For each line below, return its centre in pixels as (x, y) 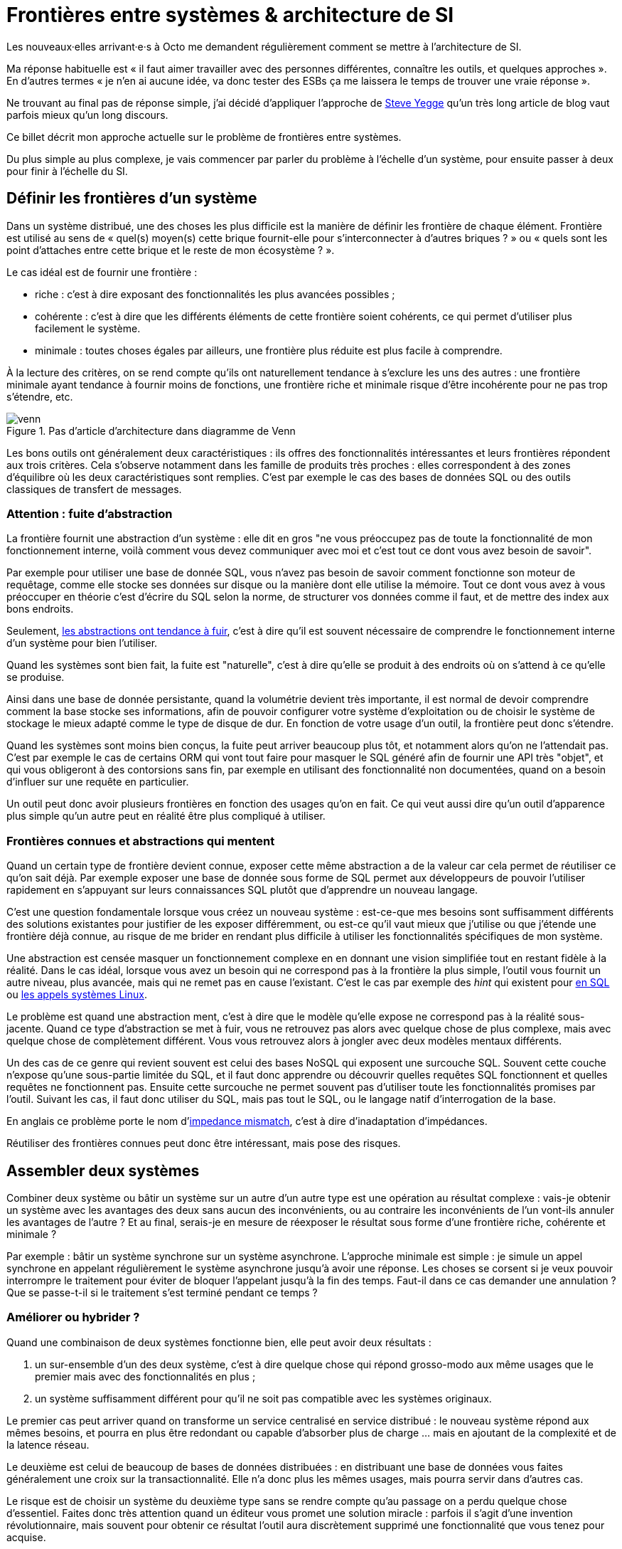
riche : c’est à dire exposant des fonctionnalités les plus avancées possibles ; (215, 294)
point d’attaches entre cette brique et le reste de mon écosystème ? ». (171, 250)
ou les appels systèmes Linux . (77, 995)
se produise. (36, 677)
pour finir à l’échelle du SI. (67, 171)
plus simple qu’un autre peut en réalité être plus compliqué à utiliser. (166, 816)
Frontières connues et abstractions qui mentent (141, 841)
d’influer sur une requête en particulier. (98, 782)
